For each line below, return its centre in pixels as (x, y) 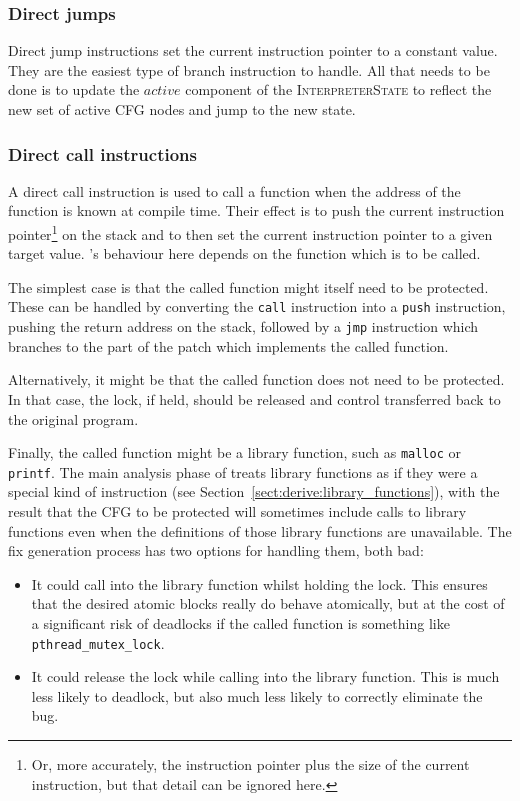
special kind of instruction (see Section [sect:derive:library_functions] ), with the (254, 491)
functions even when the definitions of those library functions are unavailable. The (260, 530)
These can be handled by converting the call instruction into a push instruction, (257, 306)
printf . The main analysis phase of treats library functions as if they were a (243, 471)
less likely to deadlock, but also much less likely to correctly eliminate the (257, 695)
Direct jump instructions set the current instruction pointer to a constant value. (253, 50)
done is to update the (74, 89)
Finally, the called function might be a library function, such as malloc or (234, 452)
